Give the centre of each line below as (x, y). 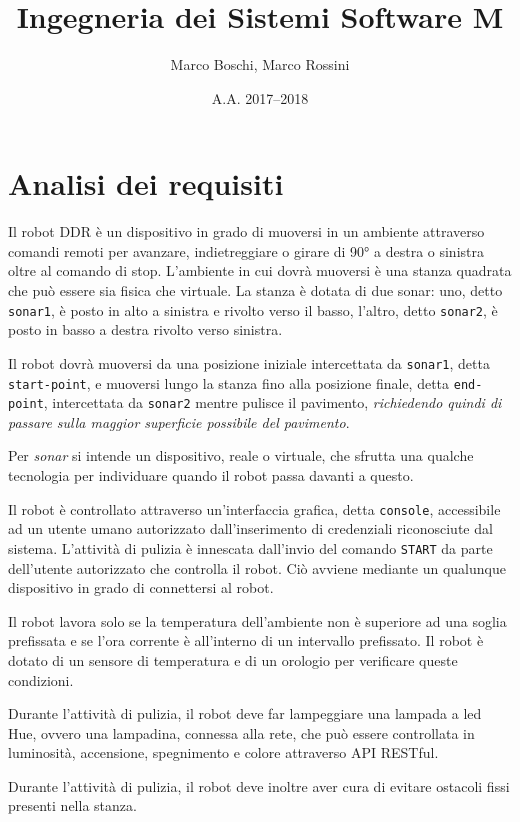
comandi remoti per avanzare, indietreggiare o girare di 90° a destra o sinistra (246, 250)
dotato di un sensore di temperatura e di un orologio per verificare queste (233, 659)
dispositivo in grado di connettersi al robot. (141, 587)
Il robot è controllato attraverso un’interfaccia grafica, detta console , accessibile (254, 508)
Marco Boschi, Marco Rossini (260, 64)
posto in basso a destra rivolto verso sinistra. (145, 329)
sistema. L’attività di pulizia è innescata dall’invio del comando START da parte (250, 547)
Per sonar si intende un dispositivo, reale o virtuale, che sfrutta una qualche (241, 455)
